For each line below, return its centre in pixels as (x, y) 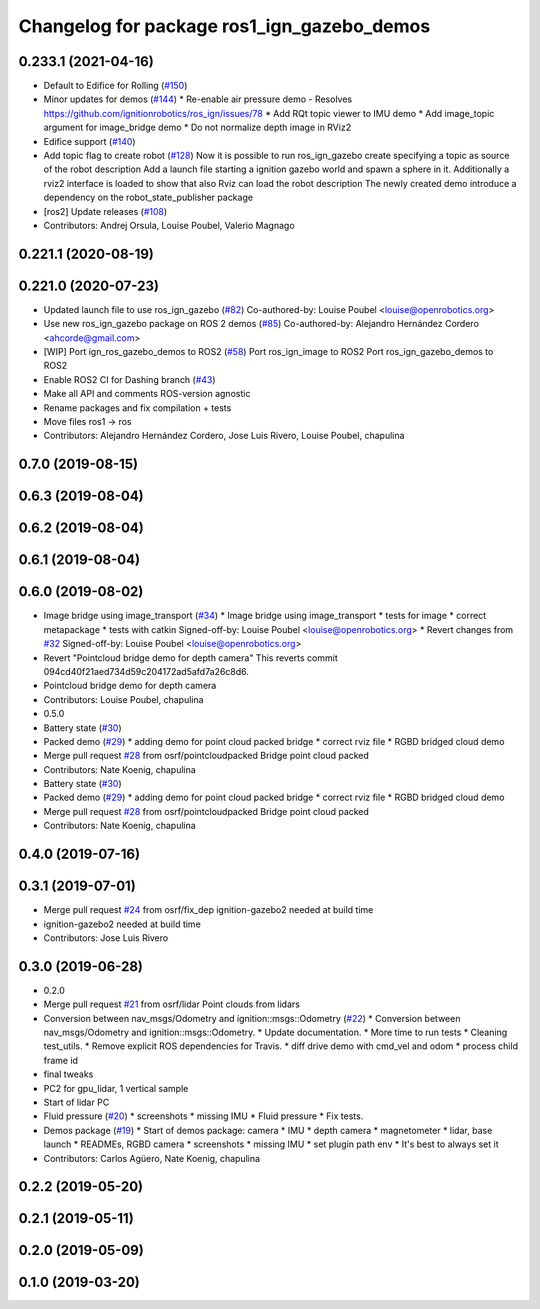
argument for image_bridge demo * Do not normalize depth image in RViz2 (197, 127)
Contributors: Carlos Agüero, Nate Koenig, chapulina (151, 1158)
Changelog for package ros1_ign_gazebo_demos (224, 26)
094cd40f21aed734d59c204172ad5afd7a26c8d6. (146, 671)
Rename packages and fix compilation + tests (137, 407)
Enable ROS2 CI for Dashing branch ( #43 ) (129, 379)
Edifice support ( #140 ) (89, 141)
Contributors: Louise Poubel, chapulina (123, 699)
